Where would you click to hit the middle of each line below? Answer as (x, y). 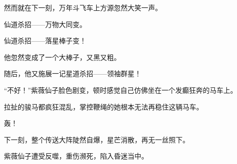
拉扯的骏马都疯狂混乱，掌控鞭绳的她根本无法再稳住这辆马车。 (104, 106)
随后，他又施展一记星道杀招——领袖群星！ (73, 73)
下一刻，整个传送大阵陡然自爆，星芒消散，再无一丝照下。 (97, 139)
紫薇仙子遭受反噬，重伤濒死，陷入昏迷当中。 (76, 156)
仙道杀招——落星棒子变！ (45, 41)
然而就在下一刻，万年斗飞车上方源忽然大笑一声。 (83, 7)
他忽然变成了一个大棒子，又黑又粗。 (62, 57)
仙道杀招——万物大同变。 (45, 24)
